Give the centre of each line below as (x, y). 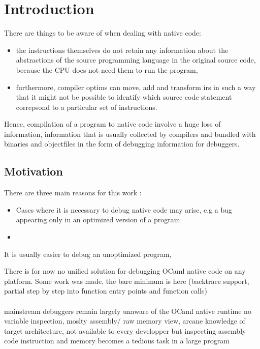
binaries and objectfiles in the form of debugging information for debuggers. (122, 144)
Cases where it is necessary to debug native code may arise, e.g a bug (124, 209)
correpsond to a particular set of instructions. (87, 107)
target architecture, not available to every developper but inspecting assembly (125, 330)
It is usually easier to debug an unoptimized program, (88, 254)
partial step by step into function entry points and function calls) (106, 291)
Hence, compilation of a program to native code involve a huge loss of (112, 124)
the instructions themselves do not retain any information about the (122, 50)
